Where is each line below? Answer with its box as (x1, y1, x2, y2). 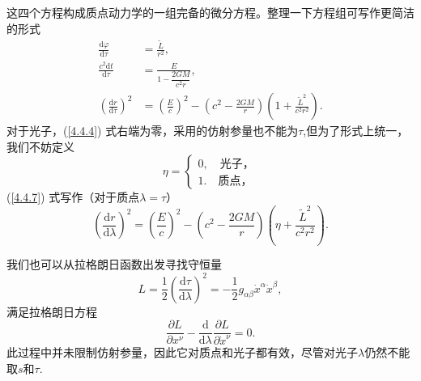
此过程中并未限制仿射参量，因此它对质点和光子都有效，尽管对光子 (6, 344, 358, 361)
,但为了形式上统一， (303, 122, 409, 139)
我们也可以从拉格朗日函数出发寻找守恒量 (6, 256, 222, 273)
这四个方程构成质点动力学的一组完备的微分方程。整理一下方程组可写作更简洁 (6, 4, 415, 20)
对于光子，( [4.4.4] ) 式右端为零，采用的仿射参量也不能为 (6, 122, 299, 139)
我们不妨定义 (6, 138, 74, 155)
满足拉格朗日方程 (6, 303, 97, 320)
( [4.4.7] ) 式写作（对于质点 (6, 188, 140, 205)
